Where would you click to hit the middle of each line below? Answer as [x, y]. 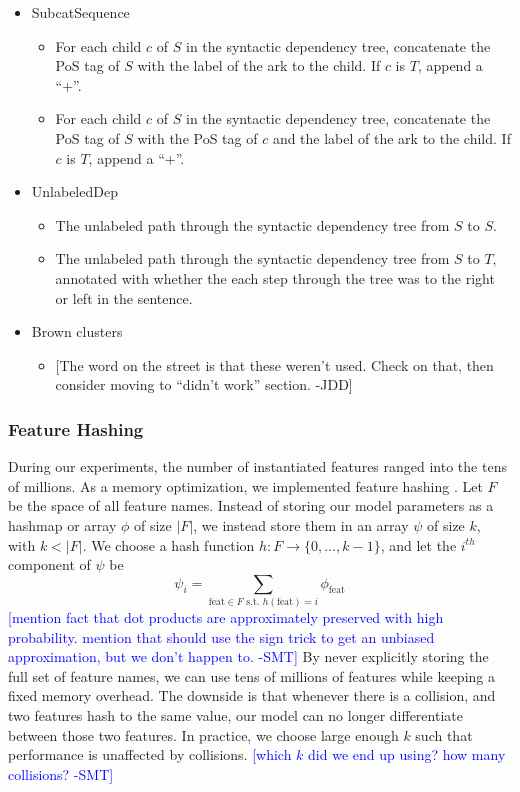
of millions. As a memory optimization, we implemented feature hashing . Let [245, 485]
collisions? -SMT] [61, 773]
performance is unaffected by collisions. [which [150, 754]
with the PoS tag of [197, 137]
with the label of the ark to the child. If [259, 65]
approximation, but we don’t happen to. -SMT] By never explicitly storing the [248, 656]
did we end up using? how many [407, 754]
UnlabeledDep [74, 191]
